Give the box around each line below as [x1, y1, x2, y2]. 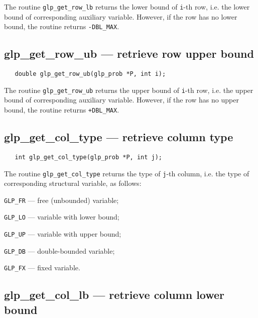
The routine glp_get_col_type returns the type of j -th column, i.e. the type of [4, 168, 249, 178]
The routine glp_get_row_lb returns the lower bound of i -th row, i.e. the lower [4, 2, 250, 12]
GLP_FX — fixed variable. [4, 262, 80, 273]
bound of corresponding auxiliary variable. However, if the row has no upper [4, 94, 239, 105]
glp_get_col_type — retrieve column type [4, 129, 233, 145]
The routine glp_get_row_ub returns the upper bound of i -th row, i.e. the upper [4, 84, 253, 95]
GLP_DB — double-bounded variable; [4, 245, 115, 256]
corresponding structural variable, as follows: [4, 178, 142, 188]
